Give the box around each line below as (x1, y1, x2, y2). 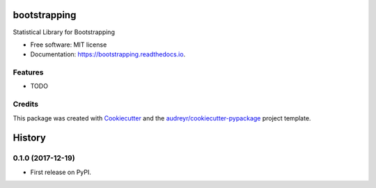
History (13, 132, 47, 144)
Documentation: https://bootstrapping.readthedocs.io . (30, 50, 186, 58)
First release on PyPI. (30, 168, 92, 176)
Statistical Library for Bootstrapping (13, 28, 115, 36)
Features (13, 68, 44, 77)
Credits (13, 100, 38, 109)
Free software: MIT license (30, 40, 107, 49)
